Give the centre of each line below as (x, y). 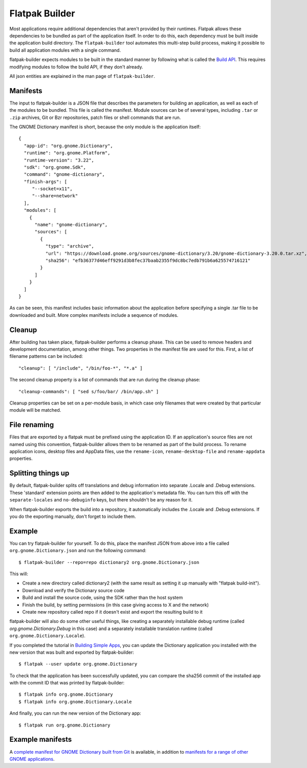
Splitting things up (39, 473)
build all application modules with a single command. (65, 50)
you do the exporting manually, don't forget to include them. (73, 516)
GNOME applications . (32, 759)
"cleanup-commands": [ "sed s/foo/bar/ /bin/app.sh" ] (89, 391)
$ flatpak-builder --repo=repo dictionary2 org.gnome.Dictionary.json (109, 562)
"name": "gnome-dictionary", (71, 225)
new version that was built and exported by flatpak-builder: (72, 652)
